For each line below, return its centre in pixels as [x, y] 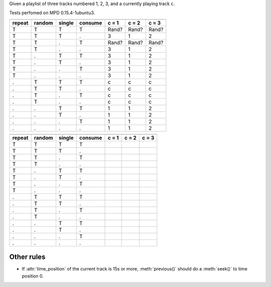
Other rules [27, 257]
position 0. [33, 276]
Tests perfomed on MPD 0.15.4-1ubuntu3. [52, 13]
